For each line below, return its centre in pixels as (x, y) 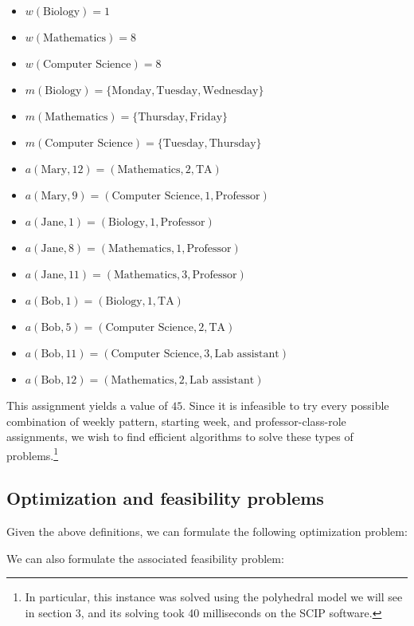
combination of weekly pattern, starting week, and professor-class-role (176, 421)
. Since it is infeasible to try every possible (286, 405)
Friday (206, 117)
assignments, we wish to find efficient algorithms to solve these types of (180, 437)
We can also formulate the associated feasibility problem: (145, 558)
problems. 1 (33, 454)
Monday (132, 91)
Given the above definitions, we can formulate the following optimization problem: (207, 532)
